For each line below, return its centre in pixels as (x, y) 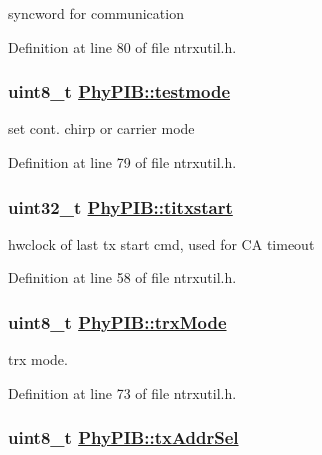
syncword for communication (96, 13)
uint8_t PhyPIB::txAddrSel (123, 437)
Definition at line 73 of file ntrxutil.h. (122, 392)
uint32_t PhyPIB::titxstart (120, 206)
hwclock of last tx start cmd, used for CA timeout (161, 243)
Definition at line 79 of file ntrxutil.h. (122, 162)
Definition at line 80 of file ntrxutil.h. (122, 46)
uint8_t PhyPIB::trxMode (117, 321)
